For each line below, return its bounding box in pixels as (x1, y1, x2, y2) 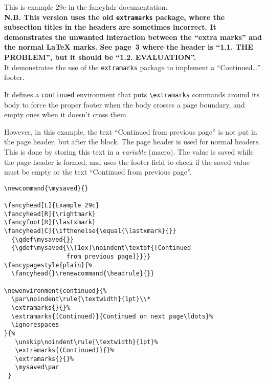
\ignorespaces (11, 321, 59, 329)
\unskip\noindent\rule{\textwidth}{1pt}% (15, 338, 158, 346)
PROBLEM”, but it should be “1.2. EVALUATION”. (4, 52, 196, 62)
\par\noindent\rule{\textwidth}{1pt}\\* (11, 295, 151, 303)
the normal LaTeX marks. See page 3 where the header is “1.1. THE (4, 41, 253, 52)
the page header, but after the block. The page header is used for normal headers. (4, 136, 260, 147)
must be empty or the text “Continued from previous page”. (4, 166, 192, 177)
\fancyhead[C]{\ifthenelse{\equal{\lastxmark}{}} (4, 227, 176, 235)
